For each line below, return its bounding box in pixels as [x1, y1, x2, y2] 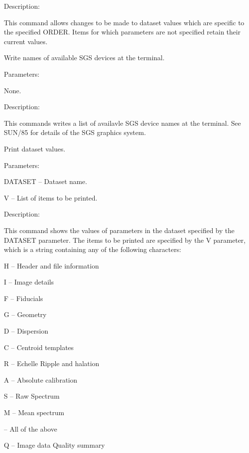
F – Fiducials [4, 293, 43, 303]
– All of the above [4, 423, 57, 434]
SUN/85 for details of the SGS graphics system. [4, 127, 146, 137]
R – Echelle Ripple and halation [4, 358, 100, 369]
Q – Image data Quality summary [4, 440, 105, 450]
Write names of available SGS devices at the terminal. [4, 52, 165, 63]
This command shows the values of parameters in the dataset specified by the [4, 225, 235, 235]
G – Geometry [4, 309, 47, 319]
